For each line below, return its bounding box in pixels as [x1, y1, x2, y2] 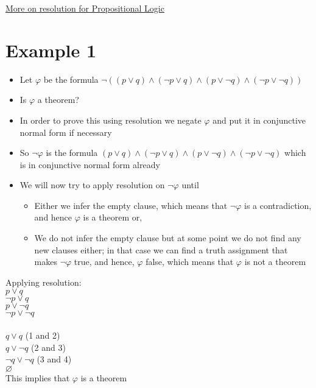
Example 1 [5, 37, 97, 62]
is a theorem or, [83, 211, 142, 224]
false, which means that [146, 255, 234, 268]
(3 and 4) [37, 353, 72, 365]
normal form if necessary [19, 125, 112, 138]
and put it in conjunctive [212, 113, 306, 126]
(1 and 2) [25, 329, 60, 342]
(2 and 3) [31, 340, 66, 353]
